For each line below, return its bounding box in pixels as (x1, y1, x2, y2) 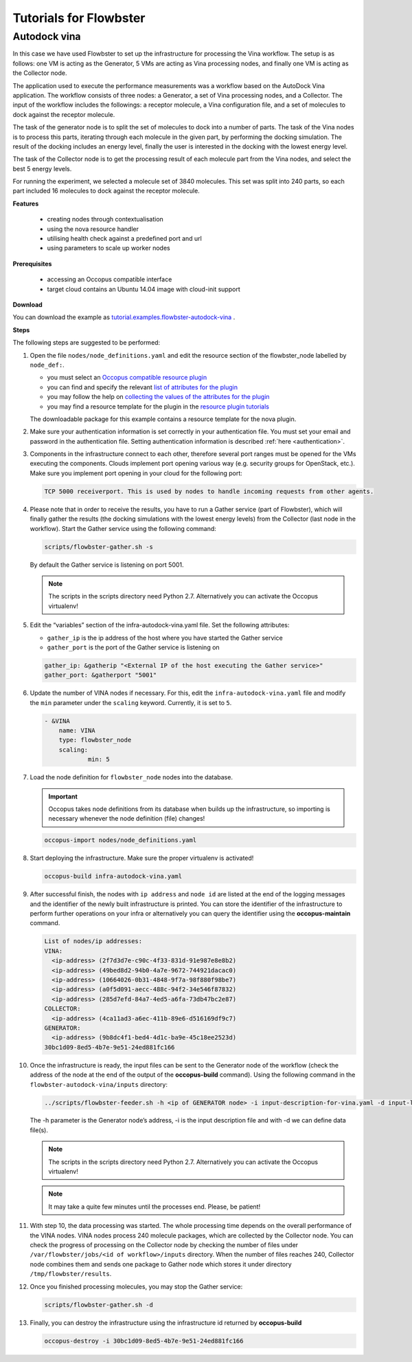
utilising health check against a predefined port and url (47, 235, 202, 243)
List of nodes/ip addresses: (44, 938, 143, 945)
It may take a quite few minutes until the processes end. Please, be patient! (48, 1202, 261, 1211)
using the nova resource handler (47, 224, 139, 233)
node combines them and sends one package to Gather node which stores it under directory (30, 1260, 292, 1268)
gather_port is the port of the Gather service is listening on (47, 643, 220, 651)
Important (48, 792, 78, 801)
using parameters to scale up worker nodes (47, 244, 171, 252)
